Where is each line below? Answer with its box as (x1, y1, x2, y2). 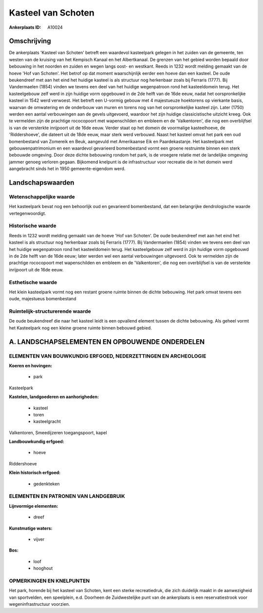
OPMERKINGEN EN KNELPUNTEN (9, 577, 90, 584)
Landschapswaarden (9, 178, 75, 187)
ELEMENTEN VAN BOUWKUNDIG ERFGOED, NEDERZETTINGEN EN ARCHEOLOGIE (9, 352, 207, 359)
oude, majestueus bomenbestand (9, 296, 76, 302)
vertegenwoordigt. (9, 210, 46, 216)
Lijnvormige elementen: (9, 503, 58, 509)
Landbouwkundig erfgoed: (9, 439, 64, 444)
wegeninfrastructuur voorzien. (9, 601, 70, 607)
